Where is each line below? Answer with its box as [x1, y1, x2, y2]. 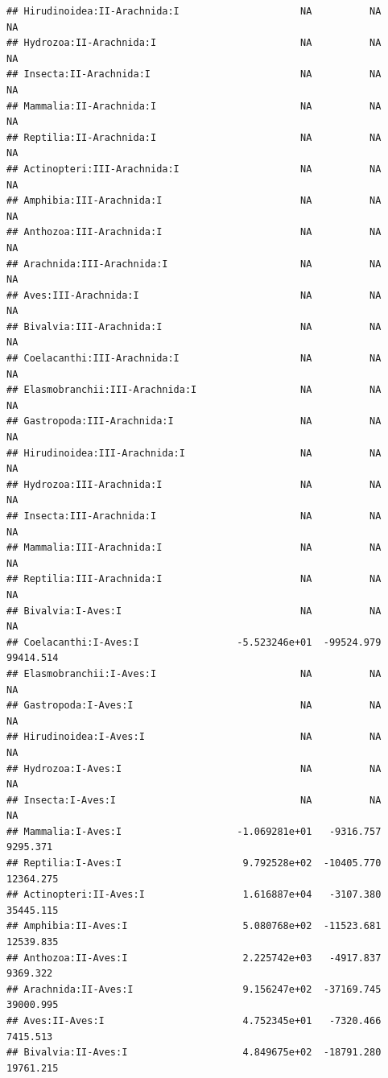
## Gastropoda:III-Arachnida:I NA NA [6, 415, 382, 427]
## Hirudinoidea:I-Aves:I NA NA [6, 731, 382, 743]
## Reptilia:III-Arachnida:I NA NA [6, 573, 382, 585]
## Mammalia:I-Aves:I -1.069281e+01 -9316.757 [6, 825, 382, 837]
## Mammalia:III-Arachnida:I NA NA [6, 542, 382, 554]
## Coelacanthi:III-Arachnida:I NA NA [6, 353, 382, 365]
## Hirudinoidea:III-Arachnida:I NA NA [6, 447, 382, 459]
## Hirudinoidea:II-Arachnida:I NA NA [6, 6, 382, 17]
